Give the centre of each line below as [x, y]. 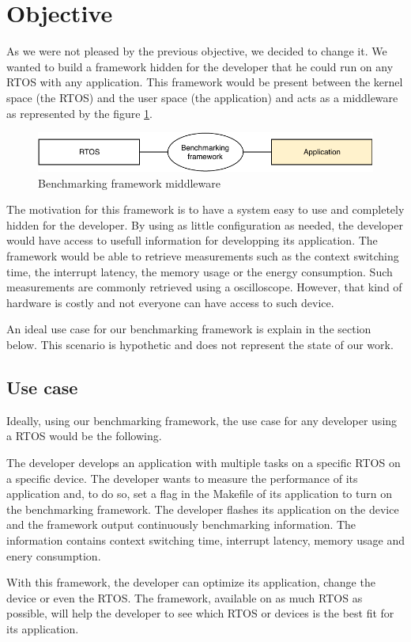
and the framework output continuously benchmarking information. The [181, 524]
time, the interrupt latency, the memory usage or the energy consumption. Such [200, 271]
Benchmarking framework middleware [129, 182]
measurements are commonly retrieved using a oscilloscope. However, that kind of [204, 287]
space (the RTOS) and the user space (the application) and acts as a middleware [202, 97]
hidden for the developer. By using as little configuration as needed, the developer [205, 224]
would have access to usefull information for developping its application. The [192, 240]
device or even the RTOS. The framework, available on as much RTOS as [185, 597]
